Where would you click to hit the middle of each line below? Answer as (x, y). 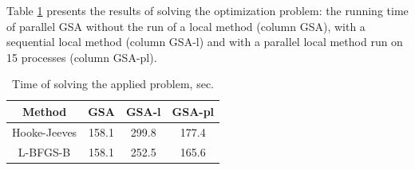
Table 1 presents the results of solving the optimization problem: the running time (207, 10)
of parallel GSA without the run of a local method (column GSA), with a (186, 26)
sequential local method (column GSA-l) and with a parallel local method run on (205, 42)
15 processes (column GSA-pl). (82, 57)
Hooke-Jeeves (45, 131)
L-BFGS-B (44, 151)
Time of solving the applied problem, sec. (113, 84)
